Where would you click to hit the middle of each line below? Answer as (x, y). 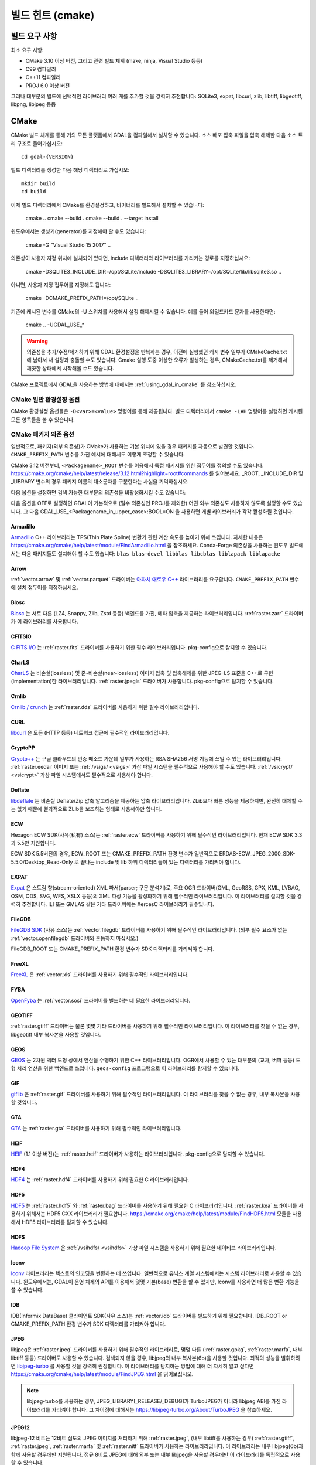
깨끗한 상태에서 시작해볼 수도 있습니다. (70, 368)
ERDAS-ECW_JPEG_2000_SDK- (257, 854)
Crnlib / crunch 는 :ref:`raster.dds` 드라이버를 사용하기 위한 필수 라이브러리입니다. (105, 707)
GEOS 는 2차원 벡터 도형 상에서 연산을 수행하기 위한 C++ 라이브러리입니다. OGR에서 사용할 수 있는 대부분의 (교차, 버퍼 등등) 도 (156, 1060)
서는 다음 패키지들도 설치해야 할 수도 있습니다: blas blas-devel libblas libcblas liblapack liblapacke (145, 553)
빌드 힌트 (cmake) (53, 15)
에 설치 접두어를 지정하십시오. (44, 587)
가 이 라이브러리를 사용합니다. (44, 622)
